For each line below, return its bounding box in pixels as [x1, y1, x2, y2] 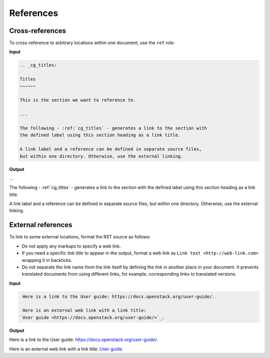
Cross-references [9, 26, 66, 35]
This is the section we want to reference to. [19, 97, 136, 103]
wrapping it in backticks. [21, 257, 72, 263]
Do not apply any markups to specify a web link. [21, 243, 121, 249]
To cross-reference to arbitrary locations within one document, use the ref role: [9, 40, 175, 46]
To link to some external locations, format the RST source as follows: [9, 234, 151, 240]
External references [9, 220, 72, 229]
